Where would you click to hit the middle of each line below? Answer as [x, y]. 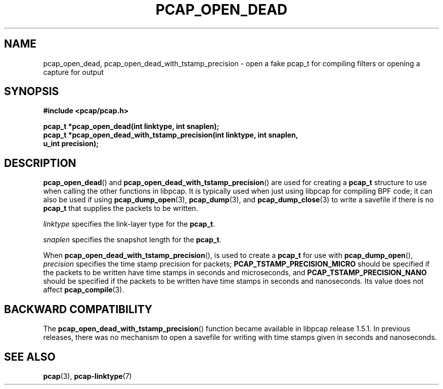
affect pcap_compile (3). [84, 290]
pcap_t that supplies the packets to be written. [121, 208]
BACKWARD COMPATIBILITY [78, 309]
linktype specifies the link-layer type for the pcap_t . [129, 224]
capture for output [74, 72]
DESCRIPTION [40, 163]
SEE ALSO [30, 357]
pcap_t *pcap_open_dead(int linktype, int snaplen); [131, 126]
